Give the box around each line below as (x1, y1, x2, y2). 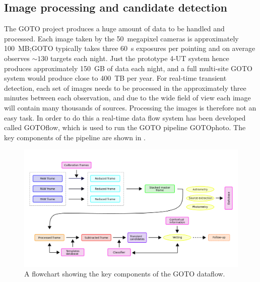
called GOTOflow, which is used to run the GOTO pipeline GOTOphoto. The (4, 122, 246, 133)
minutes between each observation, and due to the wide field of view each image (4, 92, 251, 103)
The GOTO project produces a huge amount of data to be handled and (4, 23, 225, 34)
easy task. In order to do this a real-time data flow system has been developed (4, 112, 246, 123)
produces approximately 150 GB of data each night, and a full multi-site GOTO (4, 63, 252, 73)
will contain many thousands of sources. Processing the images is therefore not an (4, 102, 256, 112)
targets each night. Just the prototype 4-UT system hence (50, 52, 229, 63)
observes (4, 52, 30, 63)
